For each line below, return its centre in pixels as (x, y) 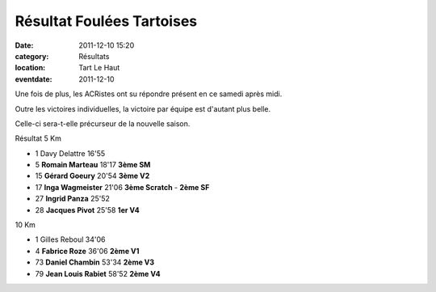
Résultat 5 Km (38, 138)
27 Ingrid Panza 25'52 (73, 199)
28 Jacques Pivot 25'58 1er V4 (88, 209)
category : (32, 56)
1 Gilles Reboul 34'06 (70, 239)
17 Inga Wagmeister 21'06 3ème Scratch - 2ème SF (122, 187)
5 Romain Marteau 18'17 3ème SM (93, 165)
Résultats (94, 56)
